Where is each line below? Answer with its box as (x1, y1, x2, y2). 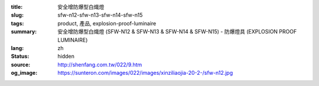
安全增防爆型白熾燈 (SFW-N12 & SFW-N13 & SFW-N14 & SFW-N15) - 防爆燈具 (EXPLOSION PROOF (57, 28, 297, 35)
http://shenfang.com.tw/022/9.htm (57, 61, 142, 68)
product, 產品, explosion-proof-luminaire (57, 19, 157, 27)
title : (11, 4, 23, 10)
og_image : (11, 70, 38, 77)
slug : (11, 12, 24, 19)
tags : (11, 19, 24, 27)
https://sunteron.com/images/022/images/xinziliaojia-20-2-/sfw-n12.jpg (57, 70, 233, 77)
